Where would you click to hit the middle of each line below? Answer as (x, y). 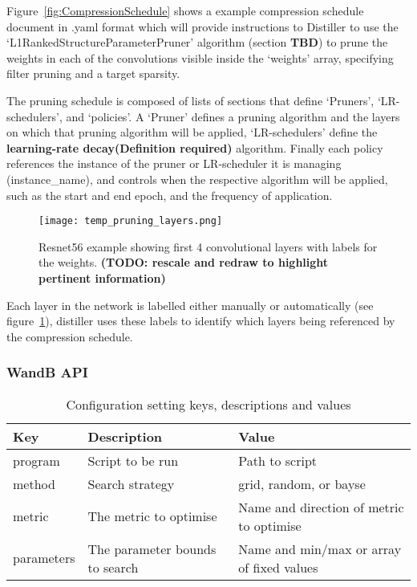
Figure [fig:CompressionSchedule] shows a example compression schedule (185, 10)
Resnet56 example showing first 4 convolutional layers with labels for (208, 246)
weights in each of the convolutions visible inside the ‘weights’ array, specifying (200, 57)
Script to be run (133, 460)
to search (113, 567)
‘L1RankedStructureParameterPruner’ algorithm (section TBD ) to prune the (197, 42)
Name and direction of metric (321, 507)
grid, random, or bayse (302, 483)
